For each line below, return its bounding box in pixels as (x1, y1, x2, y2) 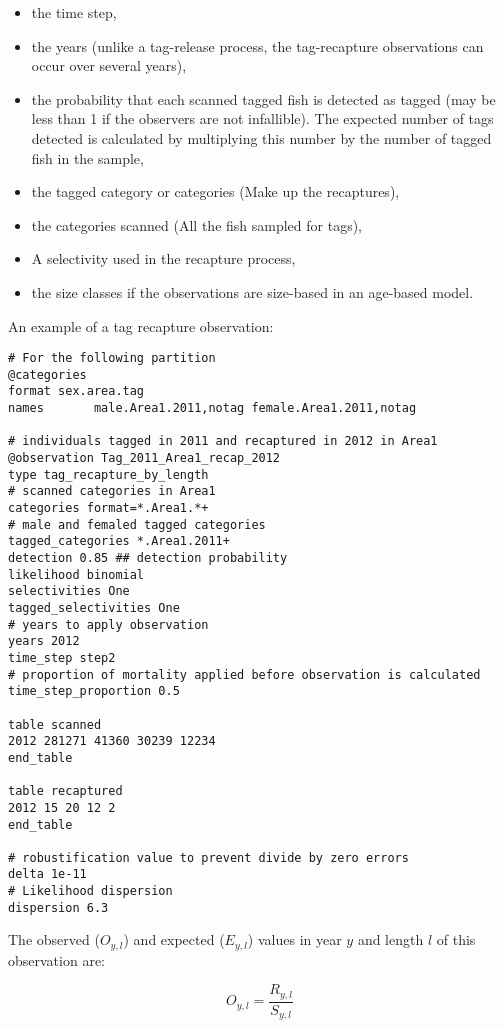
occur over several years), (31, 55, 187, 76)
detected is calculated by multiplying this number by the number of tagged (31, 127, 492, 148)
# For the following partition (8, 351, 216, 366)
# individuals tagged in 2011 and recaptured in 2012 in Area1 (8, 434, 438, 449)
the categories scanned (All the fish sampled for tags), (31, 214, 363, 235)
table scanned (8, 717, 102, 732)
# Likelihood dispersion (8, 884, 173, 899)
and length (357, 929, 424, 950)
